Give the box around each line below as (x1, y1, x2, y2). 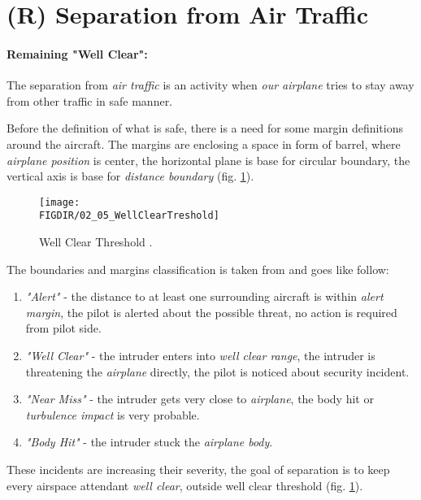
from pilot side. (25, 320, 102, 337)
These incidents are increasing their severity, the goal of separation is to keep (7, 460, 390, 477)
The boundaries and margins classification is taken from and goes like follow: (7, 260, 389, 277)
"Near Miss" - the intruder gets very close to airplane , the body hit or (25, 390, 374, 407)
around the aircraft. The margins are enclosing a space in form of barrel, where (7, 135, 401, 152)
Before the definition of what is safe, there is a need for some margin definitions (7, 120, 403, 137)
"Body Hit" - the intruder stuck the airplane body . (25, 433, 273, 450)
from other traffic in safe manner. (7, 92, 173, 109)
